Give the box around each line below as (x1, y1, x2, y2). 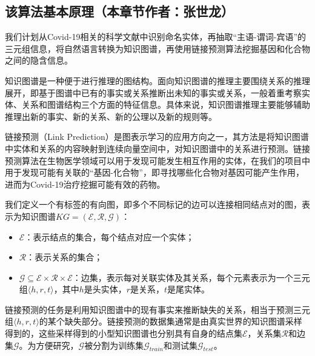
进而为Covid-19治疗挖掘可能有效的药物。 (5, 177, 165, 190)
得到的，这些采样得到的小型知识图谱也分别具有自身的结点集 (5, 327, 242, 340)
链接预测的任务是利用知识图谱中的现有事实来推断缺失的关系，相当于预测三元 (5, 303, 310, 315)
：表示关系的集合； (26, 251, 103, 263)
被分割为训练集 (84, 338, 144, 351)
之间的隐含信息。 (5, 54, 73, 67)
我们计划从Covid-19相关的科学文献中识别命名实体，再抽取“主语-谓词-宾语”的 (5, 30, 306, 43)
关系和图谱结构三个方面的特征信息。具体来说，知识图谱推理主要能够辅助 (21, 98, 310, 111)
